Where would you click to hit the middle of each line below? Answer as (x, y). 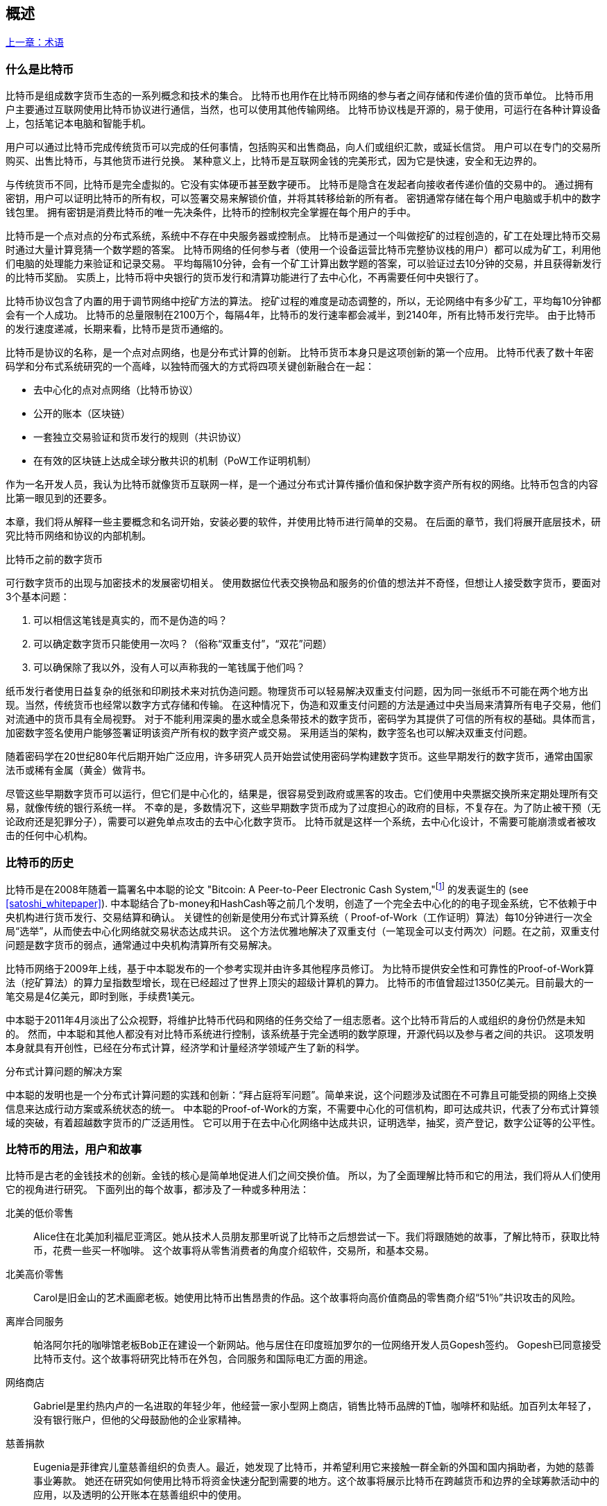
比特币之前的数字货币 (54, 559)
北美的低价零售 (40, 1213)
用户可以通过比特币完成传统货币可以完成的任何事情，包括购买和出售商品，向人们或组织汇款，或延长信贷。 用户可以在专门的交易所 (303, 147)
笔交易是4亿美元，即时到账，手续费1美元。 (103, 996)
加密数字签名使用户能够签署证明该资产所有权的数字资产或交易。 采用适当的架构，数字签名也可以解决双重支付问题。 (269, 733)
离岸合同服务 (35, 1321)
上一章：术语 (35, 42)
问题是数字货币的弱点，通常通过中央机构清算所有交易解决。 (142, 945)
